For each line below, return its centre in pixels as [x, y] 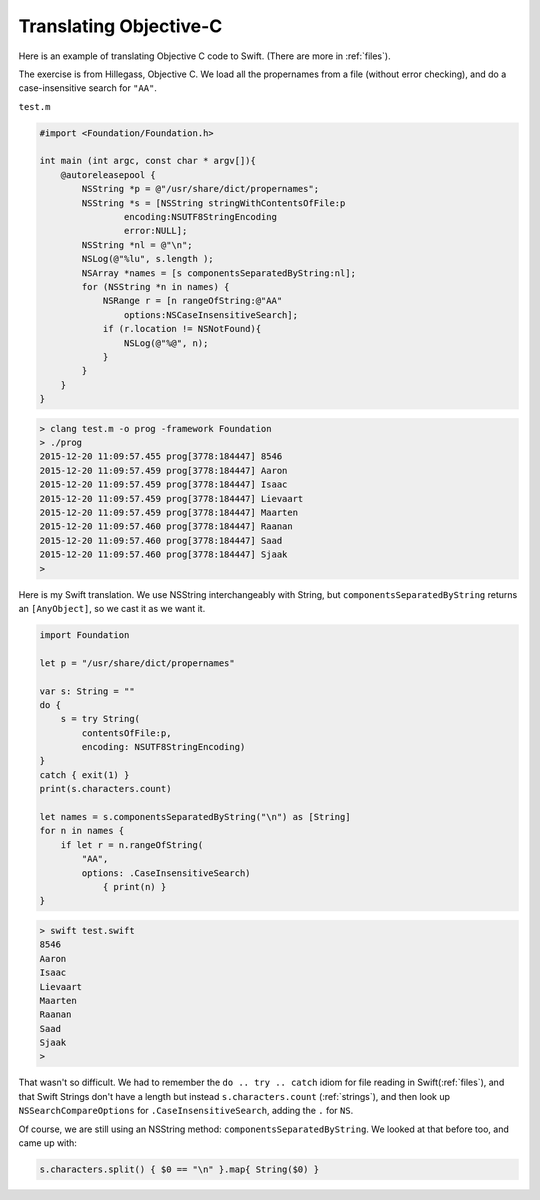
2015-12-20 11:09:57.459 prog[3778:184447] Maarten [169, 513]
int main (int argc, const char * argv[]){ [148, 161]
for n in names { [82, 831]
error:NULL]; [155, 231]
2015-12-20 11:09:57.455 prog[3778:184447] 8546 [161, 456]
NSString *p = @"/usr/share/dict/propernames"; [200, 189]
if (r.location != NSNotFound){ [182, 329]
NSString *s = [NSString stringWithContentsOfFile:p [213, 203]
